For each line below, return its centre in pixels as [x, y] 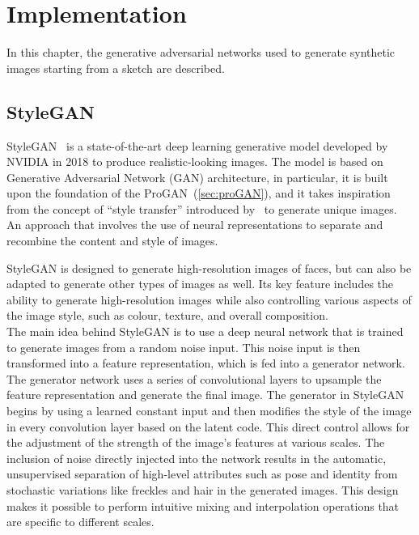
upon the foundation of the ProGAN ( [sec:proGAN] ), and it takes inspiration [199, 193]
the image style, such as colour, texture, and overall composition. [167, 315]
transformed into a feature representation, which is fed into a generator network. [206, 363]
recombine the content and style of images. [112, 241]
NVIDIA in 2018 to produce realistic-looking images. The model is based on [195, 161]
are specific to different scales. [80, 522]
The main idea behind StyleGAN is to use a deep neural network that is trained [205, 331]
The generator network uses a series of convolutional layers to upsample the [194, 378]
